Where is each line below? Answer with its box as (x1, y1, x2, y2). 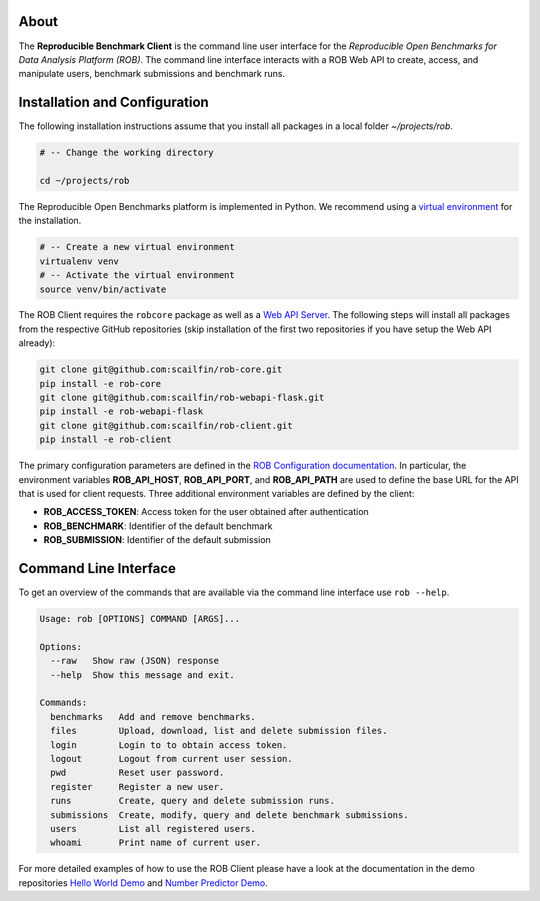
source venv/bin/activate (39, 283, 167, 295)
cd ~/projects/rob (39, 175, 130, 186)
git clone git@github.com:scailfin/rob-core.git (39, 364, 283, 375)
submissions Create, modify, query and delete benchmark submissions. (50, 809, 409, 820)
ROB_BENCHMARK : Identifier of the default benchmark (43, 520, 274, 532)
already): (18, 337, 56, 349)
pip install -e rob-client (39, 434, 172, 445)
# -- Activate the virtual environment (39, 270, 235, 281)
